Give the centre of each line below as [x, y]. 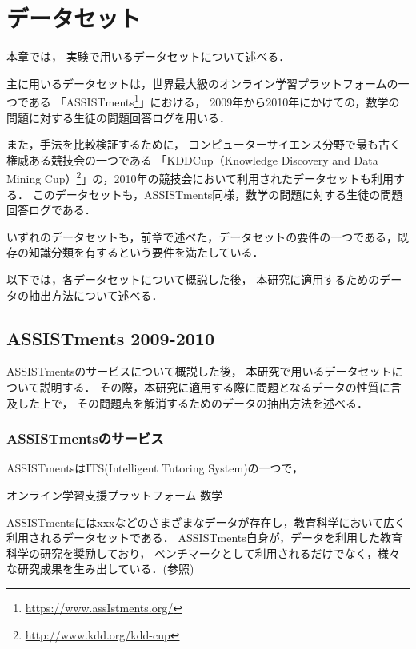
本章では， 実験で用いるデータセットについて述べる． [148, 56]
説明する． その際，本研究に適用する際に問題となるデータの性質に [215, 386]
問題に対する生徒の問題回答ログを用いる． [118, 117]
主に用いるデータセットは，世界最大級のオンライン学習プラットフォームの [202, 83]
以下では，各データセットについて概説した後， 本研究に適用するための [193, 279]
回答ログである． [51, 210]
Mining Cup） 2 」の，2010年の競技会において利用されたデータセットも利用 [200, 177]
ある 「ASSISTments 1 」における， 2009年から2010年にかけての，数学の [214, 100]
